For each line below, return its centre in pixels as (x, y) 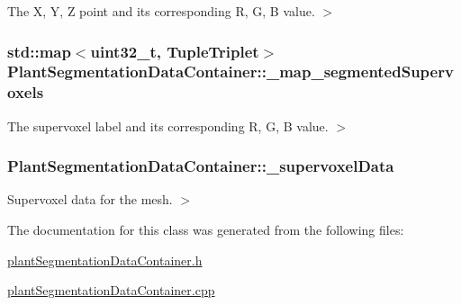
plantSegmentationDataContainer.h (105, 260)
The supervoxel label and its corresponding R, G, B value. (168, 126)
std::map (39, 51)
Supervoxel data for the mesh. (90, 199)
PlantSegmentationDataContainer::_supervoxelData (201, 166)
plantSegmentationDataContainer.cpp (111, 290)
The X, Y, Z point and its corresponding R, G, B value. (161, 11)
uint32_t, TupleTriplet (175, 51)
